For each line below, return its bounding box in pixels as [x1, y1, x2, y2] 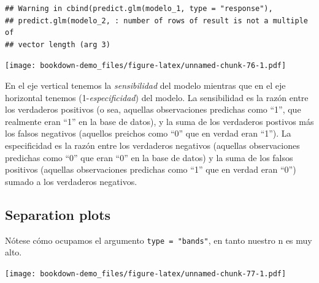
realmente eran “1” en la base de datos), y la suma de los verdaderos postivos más [5, 115, 314, 127]
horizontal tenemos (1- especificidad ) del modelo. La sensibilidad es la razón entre [5, 91, 309, 104]
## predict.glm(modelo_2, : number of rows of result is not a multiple [5, 16, 308, 25]
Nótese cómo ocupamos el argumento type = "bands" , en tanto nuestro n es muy [5, 233, 312, 246]
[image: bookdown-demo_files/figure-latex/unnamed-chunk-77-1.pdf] [5, 269, 286, 278]
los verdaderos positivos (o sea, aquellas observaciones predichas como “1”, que [5, 103, 301, 116]
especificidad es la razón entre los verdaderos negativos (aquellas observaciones [5, 139, 300, 151]
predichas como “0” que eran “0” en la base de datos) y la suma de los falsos [5, 151, 293, 164]
